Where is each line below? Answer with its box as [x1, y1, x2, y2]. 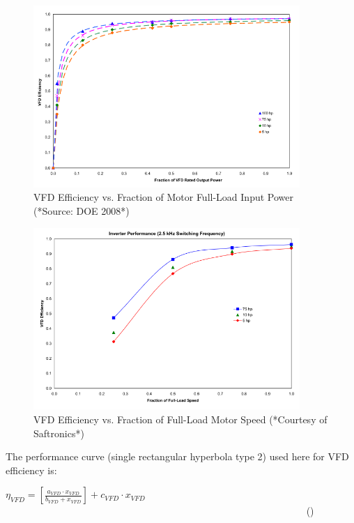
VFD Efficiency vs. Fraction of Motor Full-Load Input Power [33, 190, 293, 204]
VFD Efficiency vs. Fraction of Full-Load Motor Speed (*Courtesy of [33, 412, 328, 427]
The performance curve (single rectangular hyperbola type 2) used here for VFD [6, 449, 349, 464]
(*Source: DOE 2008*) [33, 203, 130, 218]
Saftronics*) [33, 425, 84, 440]
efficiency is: [6, 462, 57, 477]
